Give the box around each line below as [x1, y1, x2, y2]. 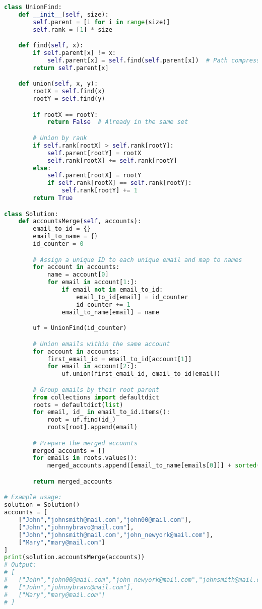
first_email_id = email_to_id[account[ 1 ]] [47, 355, 192, 363]
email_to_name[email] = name [61, 308, 159, 316]
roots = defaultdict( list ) [33, 401, 123, 409]
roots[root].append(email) [47, 424, 138, 431]
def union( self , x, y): [18, 80, 98, 88]
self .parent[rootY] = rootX [47, 149, 142, 157]
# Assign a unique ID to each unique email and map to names [33, 256, 242, 263]
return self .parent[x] [33, 64, 109, 72]
